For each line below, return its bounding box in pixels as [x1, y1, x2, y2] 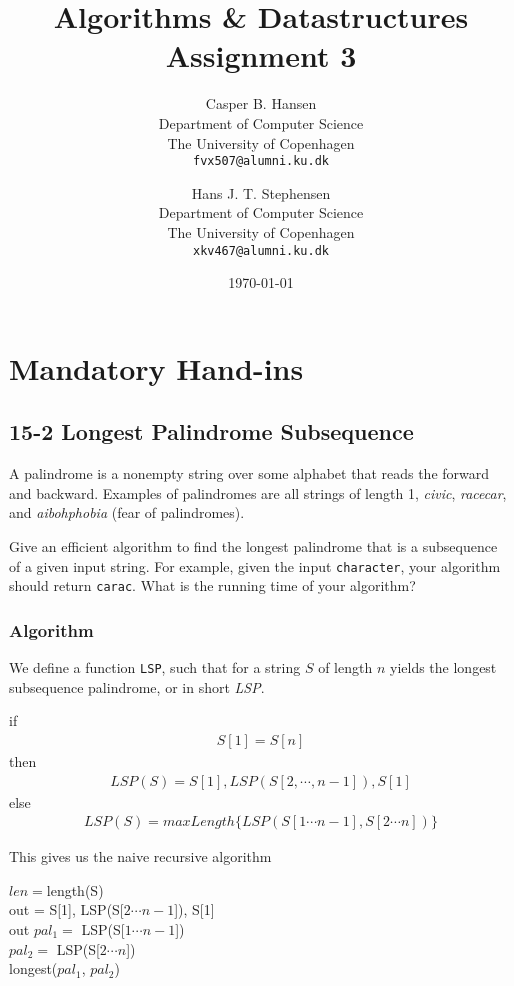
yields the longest [389, 657, 497, 678]
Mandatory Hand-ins [9, 347, 304, 388]
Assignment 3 [165, 35, 357, 76]
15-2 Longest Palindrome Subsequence [9, 416, 414, 447]
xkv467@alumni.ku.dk [192, 243, 330, 258]
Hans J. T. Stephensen [191, 182, 331, 203]
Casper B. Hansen [205, 93, 317, 114]
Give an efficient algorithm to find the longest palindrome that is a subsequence [9, 535, 498, 556]
